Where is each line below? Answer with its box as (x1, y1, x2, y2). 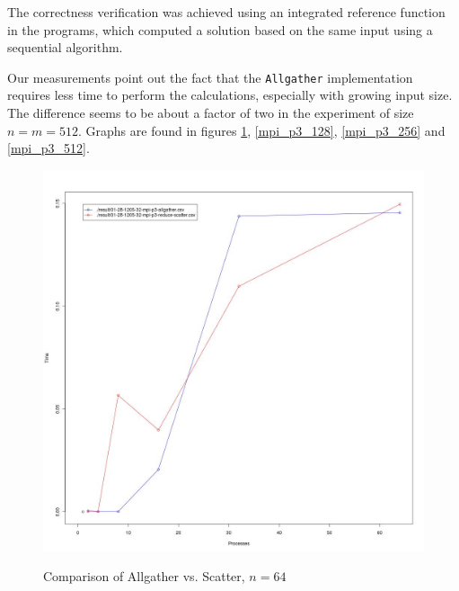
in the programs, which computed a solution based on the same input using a (7, 20, 433, 39)
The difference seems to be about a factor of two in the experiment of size (7, 103, 414, 122)
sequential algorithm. (7, 38, 123, 57)
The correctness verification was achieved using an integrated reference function (7, 3, 446, 21)
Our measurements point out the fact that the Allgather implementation (7, 67, 413, 86)
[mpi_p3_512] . (7, 139, 90, 157)
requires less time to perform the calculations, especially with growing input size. (7, 85, 453, 104)
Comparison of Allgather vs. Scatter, (43, 567, 245, 586)
